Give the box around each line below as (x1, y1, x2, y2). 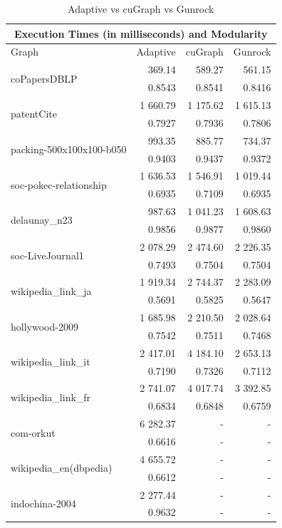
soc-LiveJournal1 (11, 248, 84, 263)
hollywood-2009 (11, 319, 78, 333)
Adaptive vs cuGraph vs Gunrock (68, 1, 214, 16)
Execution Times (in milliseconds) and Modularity (14, 26, 268, 41)
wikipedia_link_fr (11, 389, 91, 404)
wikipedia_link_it (11, 354, 90, 369)
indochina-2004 (11, 495, 76, 510)
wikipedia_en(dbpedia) (11, 460, 113, 475)
